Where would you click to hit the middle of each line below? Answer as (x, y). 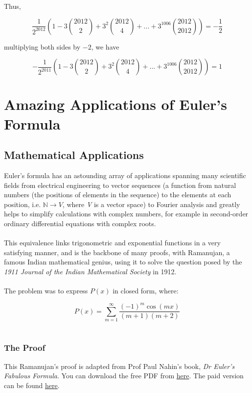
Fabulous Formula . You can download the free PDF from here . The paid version (124, 376)
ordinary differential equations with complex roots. (80, 223)
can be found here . (32, 385)
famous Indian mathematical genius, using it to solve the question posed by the (123, 262)
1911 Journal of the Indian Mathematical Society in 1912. (90, 271)
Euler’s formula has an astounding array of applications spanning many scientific (125, 175)
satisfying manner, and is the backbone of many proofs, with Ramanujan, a (117, 252)
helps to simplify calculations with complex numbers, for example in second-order (126, 214)
